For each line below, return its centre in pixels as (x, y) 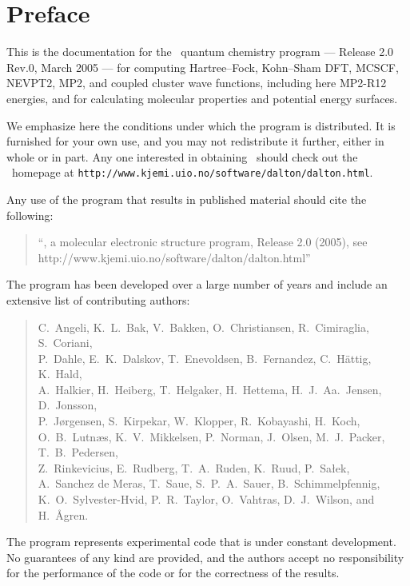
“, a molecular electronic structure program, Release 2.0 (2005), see (203, 242)
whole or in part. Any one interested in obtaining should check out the (182, 156)
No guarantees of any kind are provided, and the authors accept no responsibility (205, 557)
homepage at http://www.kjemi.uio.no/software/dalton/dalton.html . (192, 172)
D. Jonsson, (68, 405)
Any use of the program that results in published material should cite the (187, 199)
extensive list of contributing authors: (98, 299)
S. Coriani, (65, 343)
